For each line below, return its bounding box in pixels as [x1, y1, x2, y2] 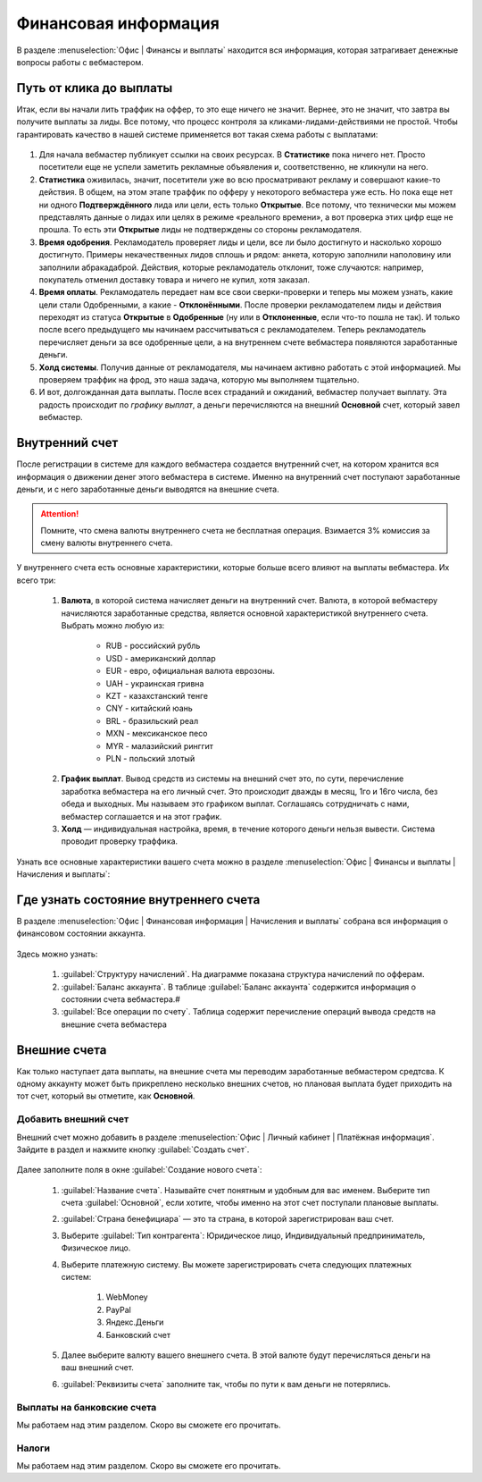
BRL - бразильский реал [105, 715, 199, 726]
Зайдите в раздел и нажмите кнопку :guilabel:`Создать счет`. [16, 1144, 250, 1155]
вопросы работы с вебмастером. [16, 56, 145, 67]
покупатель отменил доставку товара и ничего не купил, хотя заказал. [38, 274, 310, 285]
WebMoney [105, 1292, 148, 1302]
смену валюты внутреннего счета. [40, 537, 173, 549]
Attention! [40, 509, 79, 519]
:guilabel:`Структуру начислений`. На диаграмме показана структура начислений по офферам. [61, 969, 425, 980]
